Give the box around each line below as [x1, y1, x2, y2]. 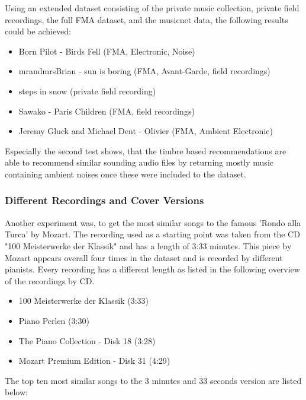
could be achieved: [5, 25, 71, 37]
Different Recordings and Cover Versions [5, 193, 204, 208]
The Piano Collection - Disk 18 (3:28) [18, 334, 156, 347]
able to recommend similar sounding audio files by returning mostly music [5, 156, 273, 169]
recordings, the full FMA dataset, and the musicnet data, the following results [5, 13, 288, 26]
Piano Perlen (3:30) [18, 314, 89, 326]
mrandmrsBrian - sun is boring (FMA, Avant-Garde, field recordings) [18, 65, 270, 77]
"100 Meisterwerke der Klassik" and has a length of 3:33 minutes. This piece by [5, 239, 292, 252]
